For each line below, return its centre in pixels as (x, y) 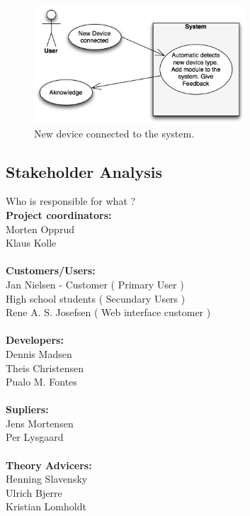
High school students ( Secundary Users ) (96, 298)
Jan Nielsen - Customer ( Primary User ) (95, 284)
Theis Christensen (45, 368)
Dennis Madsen (39, 353)
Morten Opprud (40, 229)
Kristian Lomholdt (46, 506)
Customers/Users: (51, 270)
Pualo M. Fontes (41, 382)
